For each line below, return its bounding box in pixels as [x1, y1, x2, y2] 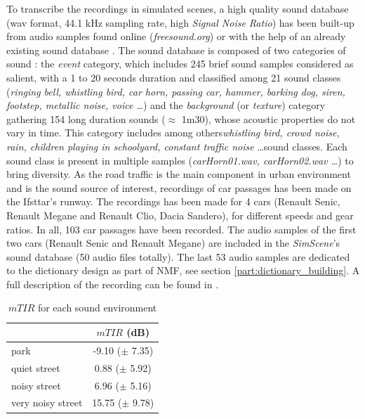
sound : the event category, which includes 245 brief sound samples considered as [6, 56, 354, 71]
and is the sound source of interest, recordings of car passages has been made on [6, 180, 352, 195]
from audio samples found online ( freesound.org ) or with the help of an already [6, 29, 346, 44]
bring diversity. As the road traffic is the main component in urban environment [6, 167, 351, 181]
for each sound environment [37, 300, 157, 315]
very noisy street [11, 395, 83, 410]
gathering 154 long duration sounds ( [6, 111, 166, 126]
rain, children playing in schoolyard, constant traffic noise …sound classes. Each [6, 138, 347, 153]
